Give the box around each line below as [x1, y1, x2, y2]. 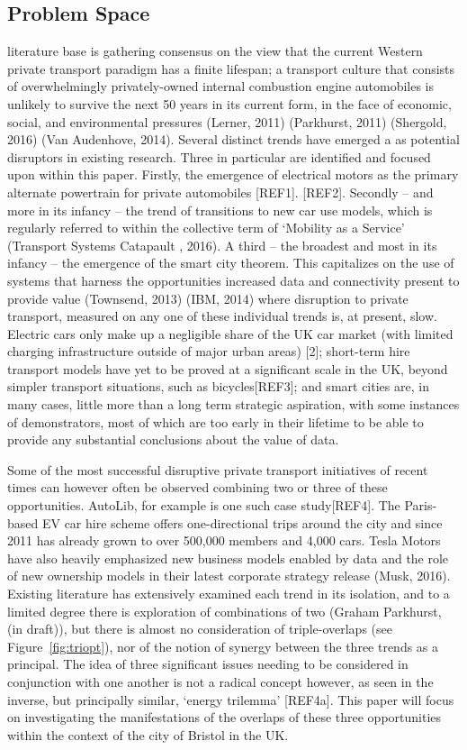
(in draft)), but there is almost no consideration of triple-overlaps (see [7, 619, 392, 638]
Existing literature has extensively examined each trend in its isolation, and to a [7, 584, 450, 603]
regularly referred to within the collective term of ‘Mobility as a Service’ [7, 218, 405, 237]
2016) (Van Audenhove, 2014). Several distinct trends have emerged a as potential [7, 130, 460, 149]
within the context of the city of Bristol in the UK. [7, 725, 289, 744]
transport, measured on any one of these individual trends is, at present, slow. [7, 306, 437, 325]
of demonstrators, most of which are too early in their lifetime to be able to [7, 412, 424, 431]
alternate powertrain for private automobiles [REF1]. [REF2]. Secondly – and [7, 182, 434, 201]
